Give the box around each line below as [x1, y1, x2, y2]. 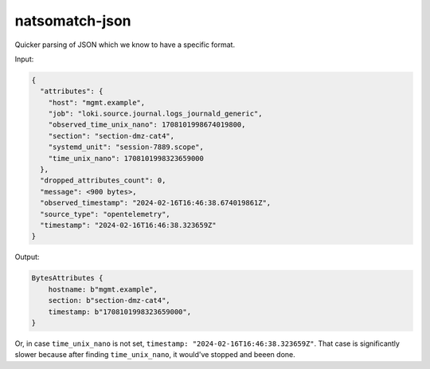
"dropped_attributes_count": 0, [40, 176, 166, 185]
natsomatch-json [14, 12, 131, 29]
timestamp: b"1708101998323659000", [48, 307, 191, 316]
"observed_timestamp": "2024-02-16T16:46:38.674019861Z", [40, 198, 272, 207]
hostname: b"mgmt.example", [48, 285, 158, 294]
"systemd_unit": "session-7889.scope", [48, 143, 205, 151]
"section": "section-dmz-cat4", [48, 132, 175, 140]
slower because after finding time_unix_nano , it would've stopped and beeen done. [14, 350, 295, 359]
